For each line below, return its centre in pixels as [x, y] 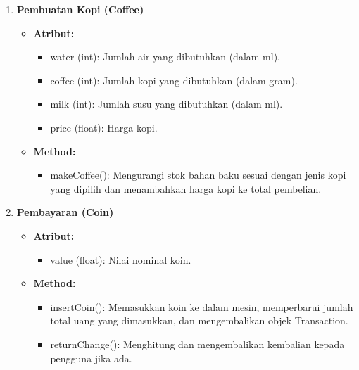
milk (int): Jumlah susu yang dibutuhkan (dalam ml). [166, 104]
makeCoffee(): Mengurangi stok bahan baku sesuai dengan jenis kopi [198, 175]
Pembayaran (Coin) [65, 212]
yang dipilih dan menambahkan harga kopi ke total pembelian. [186, 188]
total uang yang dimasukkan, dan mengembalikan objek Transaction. [199, 320]
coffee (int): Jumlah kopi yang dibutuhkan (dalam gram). [174, 80]
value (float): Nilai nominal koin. [121, 259]
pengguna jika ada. [91, 358]
